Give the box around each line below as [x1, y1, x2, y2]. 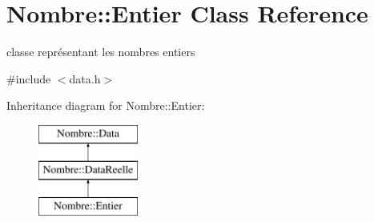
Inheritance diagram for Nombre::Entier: [6, 97, 205, 114]
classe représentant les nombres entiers [6, 43, 195, 60]
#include [6, 70, 51, 87]
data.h [69, 70, 101, 87]
